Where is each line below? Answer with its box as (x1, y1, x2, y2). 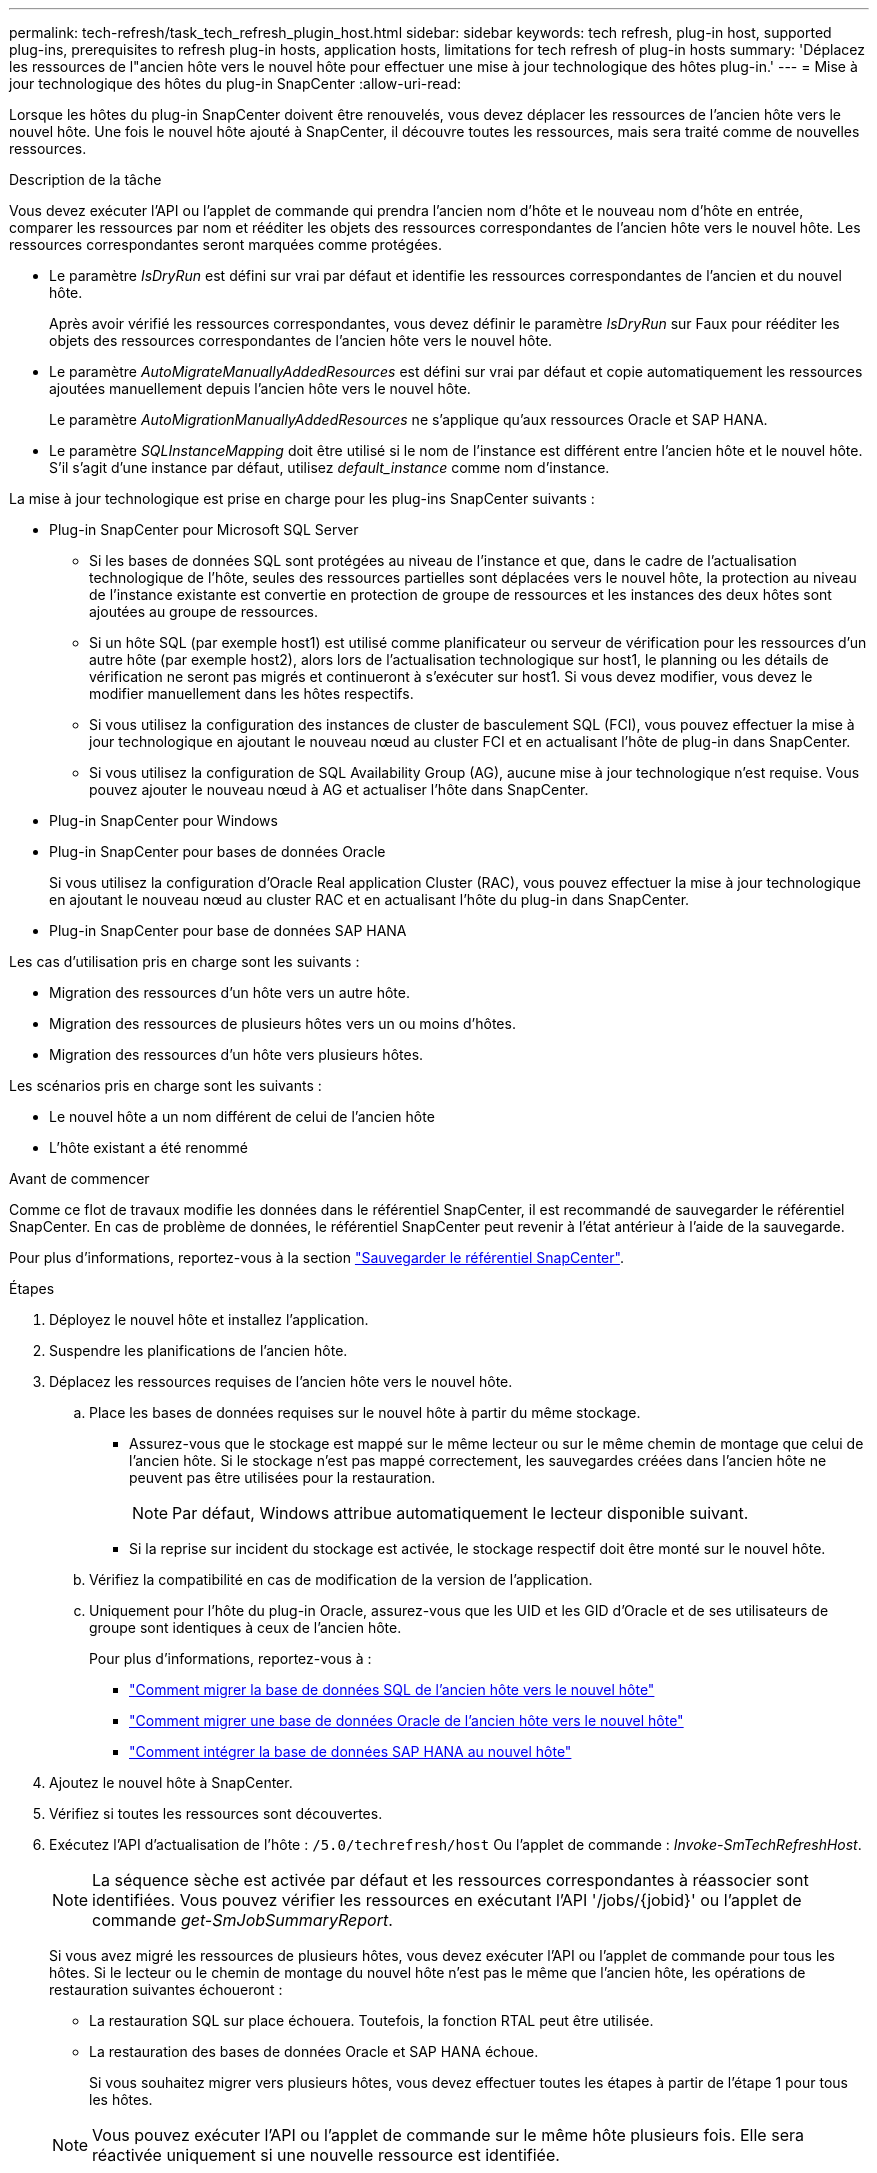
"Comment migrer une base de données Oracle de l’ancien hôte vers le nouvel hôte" (129, 1712, 684, 1729)
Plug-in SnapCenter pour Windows (49, 812, 278, 829)
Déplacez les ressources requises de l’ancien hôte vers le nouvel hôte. (49, 1373, 513, 1390)
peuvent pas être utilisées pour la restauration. (129, 1469, 436, 1486)
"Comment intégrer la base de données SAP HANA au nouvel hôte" (129, 1743, 572, 1760)
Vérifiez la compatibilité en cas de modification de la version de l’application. (89, 1571, 593, 1588)
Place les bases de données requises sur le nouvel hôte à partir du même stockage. (89, 1404, 641, 1421)
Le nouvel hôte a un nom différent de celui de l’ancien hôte (49, 1108, 435, 1125)
